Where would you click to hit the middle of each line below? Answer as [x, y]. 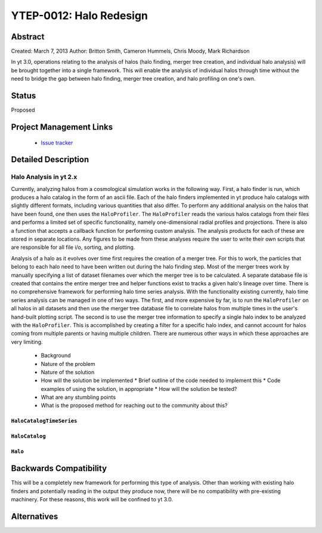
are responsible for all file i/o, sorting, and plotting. [73, 247]
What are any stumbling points [78, 398]
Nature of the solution [68, 372]
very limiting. [27, 342]
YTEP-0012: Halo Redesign [80, 16]
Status [24, 96]
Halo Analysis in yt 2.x [44, 177]
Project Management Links [62, 127]
